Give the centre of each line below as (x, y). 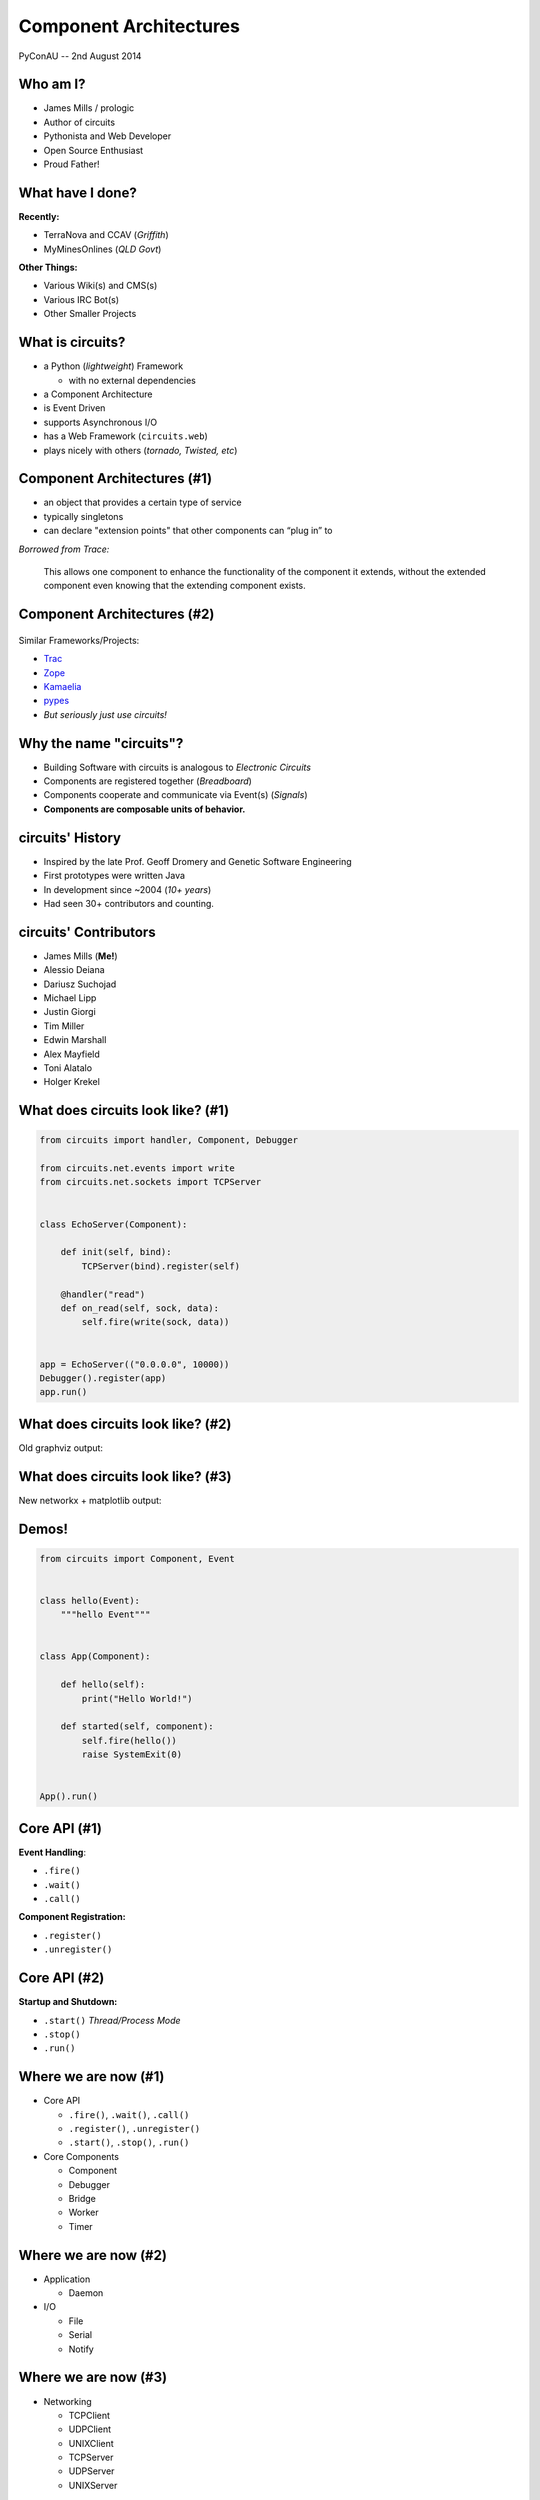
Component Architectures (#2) (116, 614)
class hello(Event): (89, 1600)
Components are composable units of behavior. (144, 809)
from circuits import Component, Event (137, 1558)
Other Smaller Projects (90, 314)
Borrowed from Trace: (64, 549)
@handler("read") (103, 1294)
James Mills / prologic (89, 108)
